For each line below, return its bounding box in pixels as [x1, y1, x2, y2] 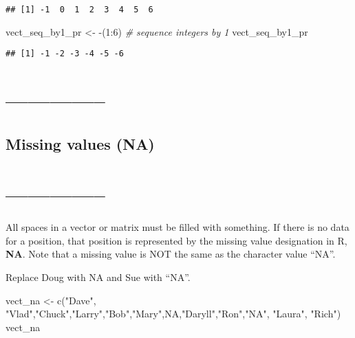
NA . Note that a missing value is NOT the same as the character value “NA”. [6, 247, 336, 261]
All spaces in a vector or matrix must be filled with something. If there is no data [6, 220, 349, 234]
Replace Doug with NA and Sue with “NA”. [6, 269, 191, 284]
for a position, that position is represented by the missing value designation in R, [6, 233, 347, 247]
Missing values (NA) [6, 133, 155, 154]
